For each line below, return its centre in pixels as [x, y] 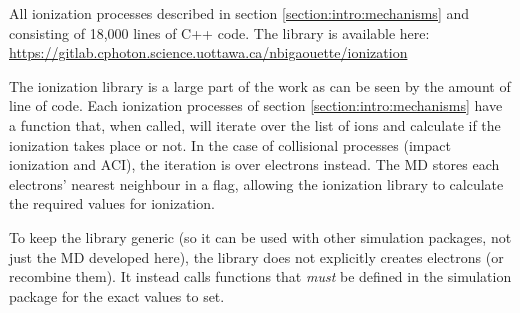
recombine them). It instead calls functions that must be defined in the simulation [260, 276]
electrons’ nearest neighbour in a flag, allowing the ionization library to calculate [256, 183]
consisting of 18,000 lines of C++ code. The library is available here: [219, 32]
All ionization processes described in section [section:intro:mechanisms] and [239, 13]
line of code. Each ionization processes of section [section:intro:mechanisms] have [256, 105]
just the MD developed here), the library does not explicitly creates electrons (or [256, 256]
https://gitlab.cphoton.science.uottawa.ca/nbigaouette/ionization [208, 52]
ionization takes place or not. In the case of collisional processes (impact [230, 144]
